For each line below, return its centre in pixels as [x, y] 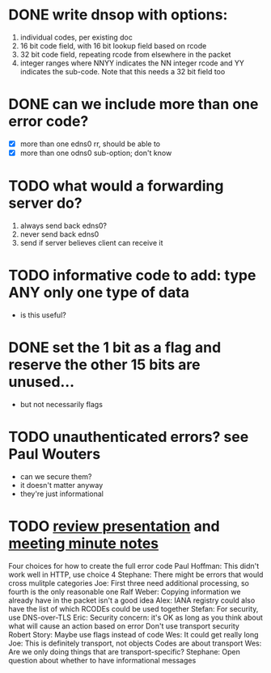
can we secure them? [56, 476]
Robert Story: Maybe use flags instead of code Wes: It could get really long [133, 634]
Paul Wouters [55, 454]
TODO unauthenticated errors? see [129, 437]
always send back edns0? [64, 225]
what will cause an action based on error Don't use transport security [124, 626]
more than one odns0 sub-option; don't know [96, 153]
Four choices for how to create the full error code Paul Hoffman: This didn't [134, 566]
